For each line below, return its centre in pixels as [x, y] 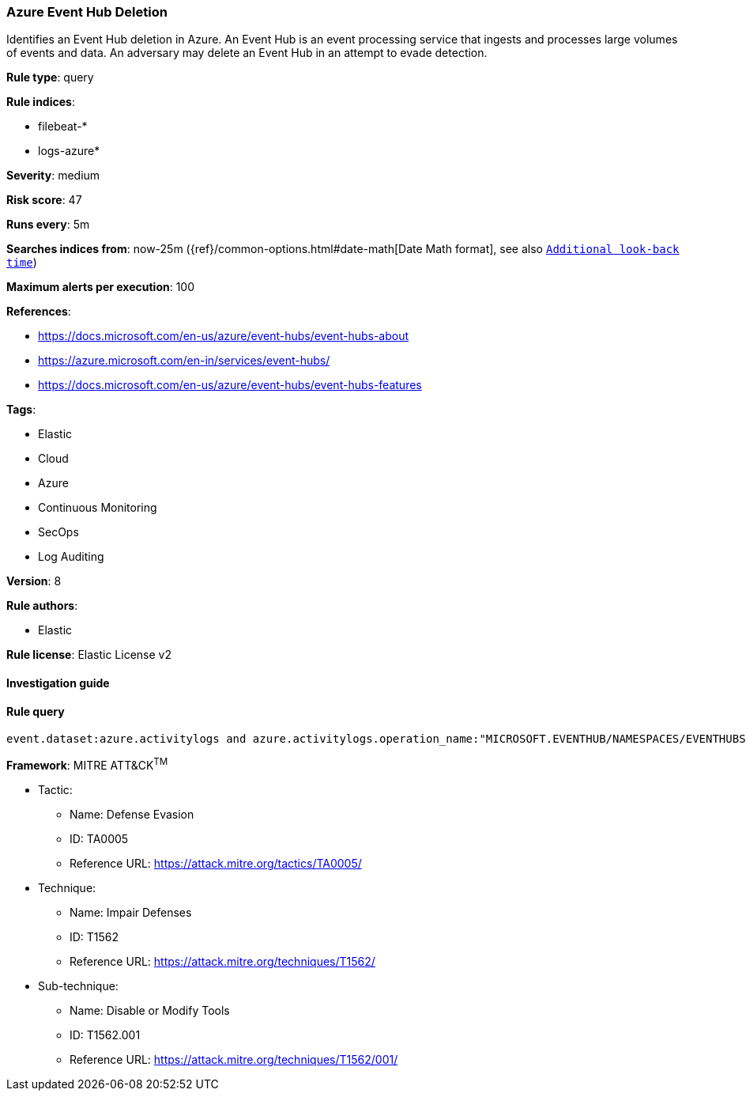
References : [39, 312]
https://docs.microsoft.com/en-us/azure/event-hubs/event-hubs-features [230, 385]
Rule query [36, 711]
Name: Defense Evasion [132, 814]
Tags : [21, 410]
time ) [22, 263]
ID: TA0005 [99, 838]
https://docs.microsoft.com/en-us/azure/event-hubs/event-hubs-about [224, 336]
